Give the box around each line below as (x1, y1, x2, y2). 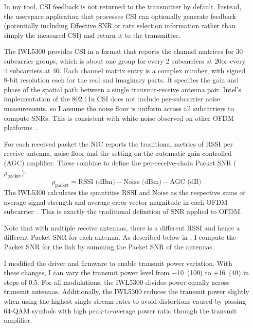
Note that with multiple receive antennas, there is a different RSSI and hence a (4, 222, 240, 232)
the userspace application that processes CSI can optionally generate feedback (4, 11, 236, 21)
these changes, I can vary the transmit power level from (4, 267, 170, 278)
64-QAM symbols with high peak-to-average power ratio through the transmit (4, 305, 237, 315)
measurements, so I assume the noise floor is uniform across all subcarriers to (4, 103, 234, 113)
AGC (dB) (169, 179, 201, 186)
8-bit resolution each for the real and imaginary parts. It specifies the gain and (4, 75, 238, 85)
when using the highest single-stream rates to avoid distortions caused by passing (4, 296, 246, 306)
